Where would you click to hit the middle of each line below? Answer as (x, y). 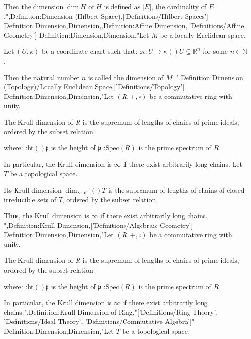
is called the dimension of (126, 77)
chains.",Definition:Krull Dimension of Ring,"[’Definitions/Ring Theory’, (111, 312)
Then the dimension (34, 6)
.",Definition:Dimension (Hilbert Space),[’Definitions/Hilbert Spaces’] (106, 16)
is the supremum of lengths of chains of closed (176, 189)
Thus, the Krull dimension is (47, 216)
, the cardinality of (179, 6)
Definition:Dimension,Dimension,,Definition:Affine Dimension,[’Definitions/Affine (124, 25)
